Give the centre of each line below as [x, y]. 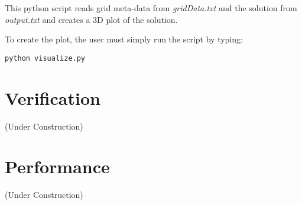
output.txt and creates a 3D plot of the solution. [91, 19]
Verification [53, 97]
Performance [57, 166]
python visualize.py [45, 58]
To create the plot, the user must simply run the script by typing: [124, 39]
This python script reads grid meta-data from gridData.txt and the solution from [151, 8]
